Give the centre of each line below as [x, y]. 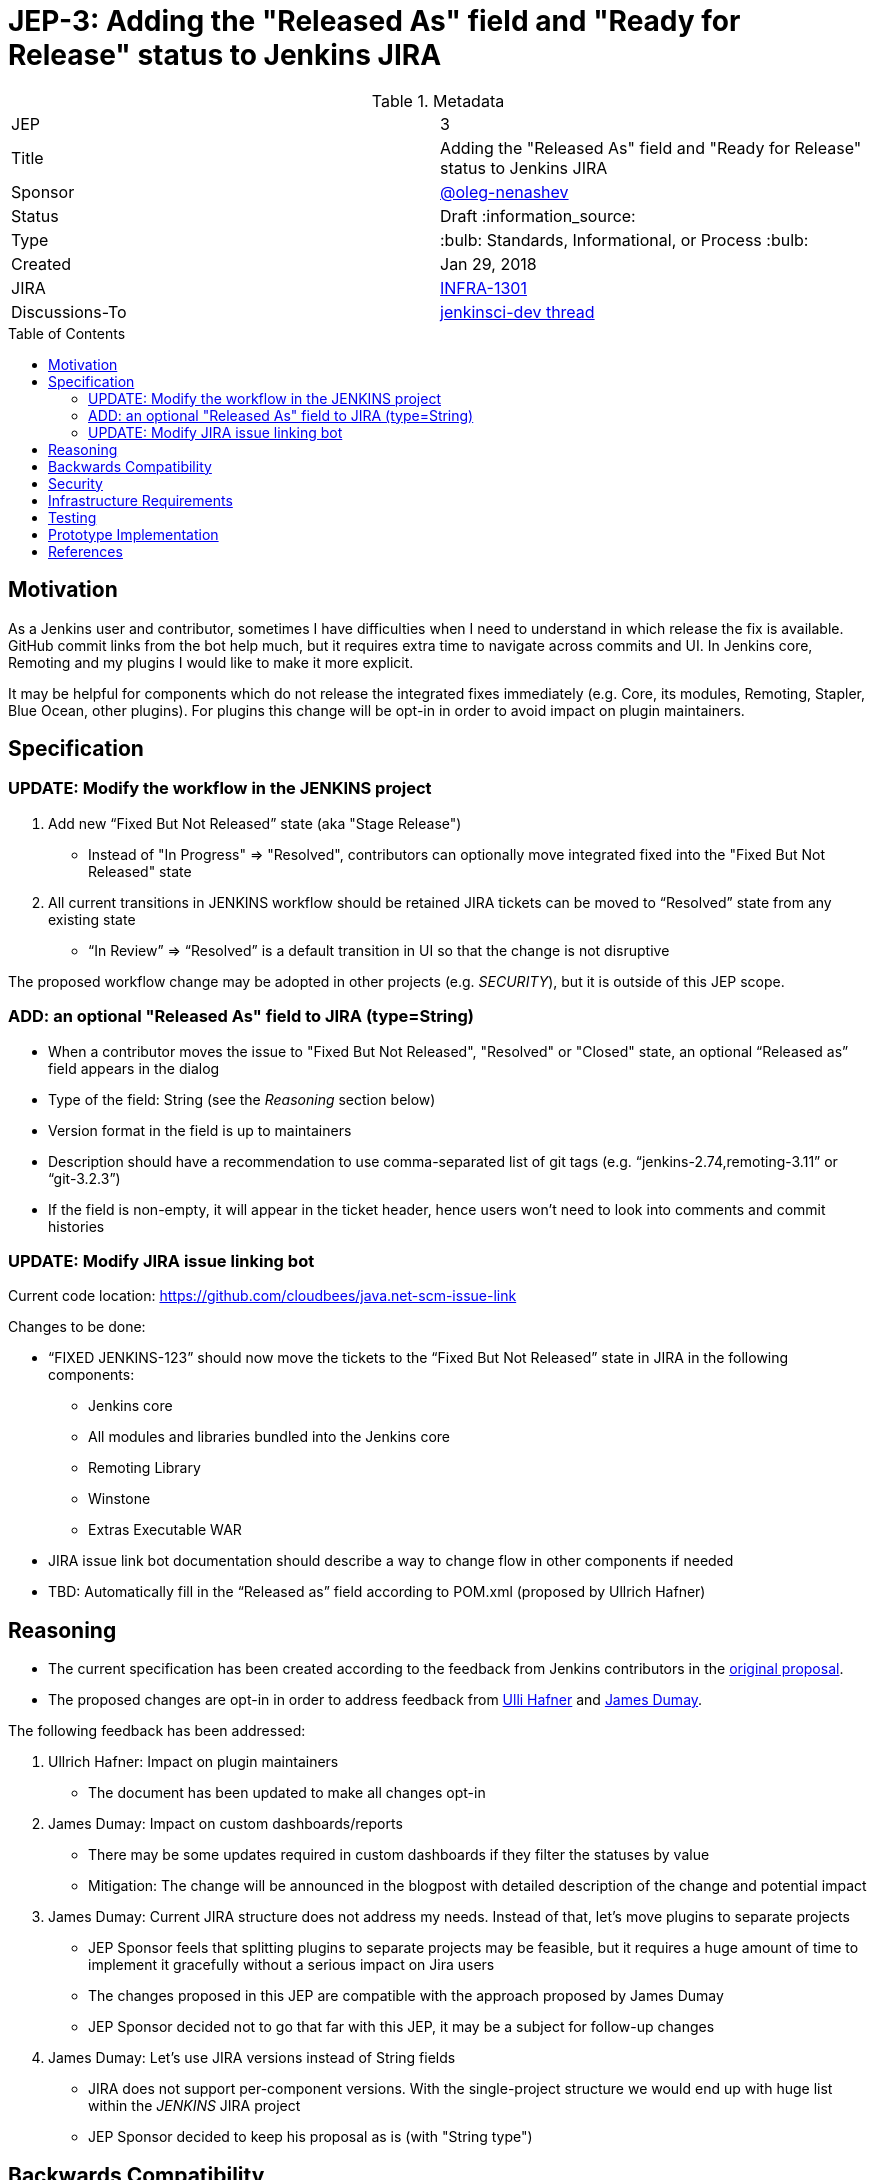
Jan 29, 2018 [488, 263]
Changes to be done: [77, 1327]
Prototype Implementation [133, 534]
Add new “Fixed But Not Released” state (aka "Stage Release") [255, 823]
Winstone [119, 1499]
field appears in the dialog [134, 1068]
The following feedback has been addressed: [157, 1731]
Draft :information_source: [538, 215]
